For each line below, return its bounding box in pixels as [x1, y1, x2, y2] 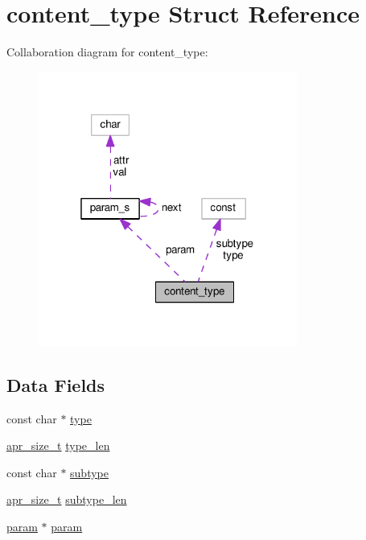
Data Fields [6, 372, 105, 397]
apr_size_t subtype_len [6, 491, 127, 508]
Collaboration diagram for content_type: [6, 43, 208, 60]
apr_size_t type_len [6, 437, 110, 454]
